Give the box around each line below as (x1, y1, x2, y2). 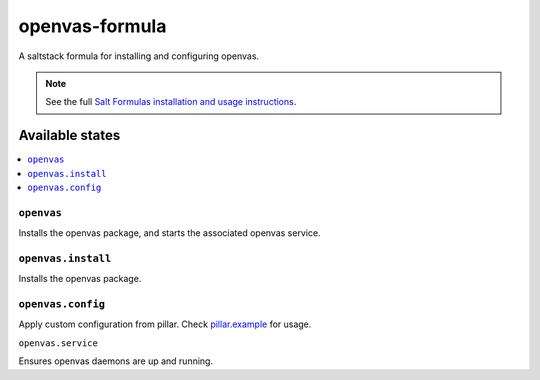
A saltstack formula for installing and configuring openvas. (18, 50, 260, 62)
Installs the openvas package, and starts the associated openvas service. (18, 227, 321, 239)
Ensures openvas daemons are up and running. (18, 355, 214, 367)
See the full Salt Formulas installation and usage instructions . (45, 96, 297, 108)
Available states (18, 127, 121, 144)
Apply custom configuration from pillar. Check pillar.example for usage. (18, 318, 312, 330)
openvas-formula (18, 15, 167, 37)
